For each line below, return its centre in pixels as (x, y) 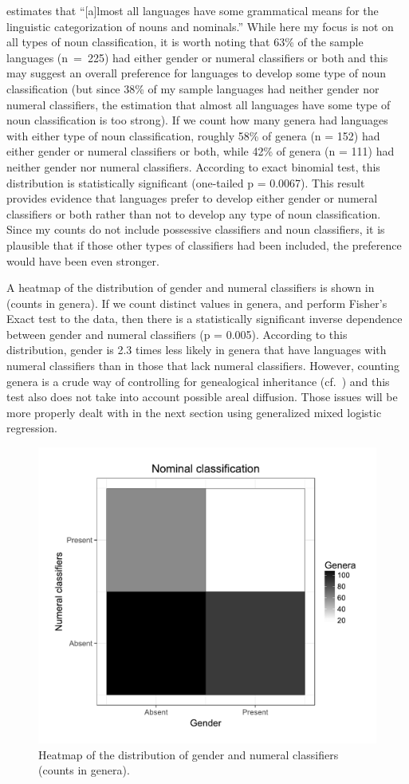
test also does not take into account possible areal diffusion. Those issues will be (202, 397)
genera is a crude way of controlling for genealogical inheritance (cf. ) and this (198, 381)
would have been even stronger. (83, 260)
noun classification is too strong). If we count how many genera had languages (197, 120)
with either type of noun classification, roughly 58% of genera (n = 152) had (193, 135)
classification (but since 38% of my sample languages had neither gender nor (193, 88)
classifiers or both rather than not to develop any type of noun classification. (194, 213)
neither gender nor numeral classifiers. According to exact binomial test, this (193, 166)
